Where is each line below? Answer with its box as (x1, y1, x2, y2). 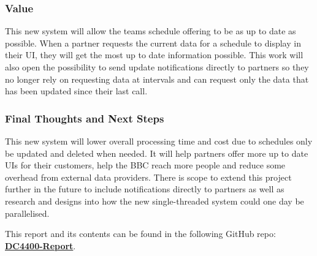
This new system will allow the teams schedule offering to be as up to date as (5, 24, 296, 37)
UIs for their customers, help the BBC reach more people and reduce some (5, 159, 286, 171)
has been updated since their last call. (5, 85, 148, 97)
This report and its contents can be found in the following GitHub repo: (5, 227, 276, 240)
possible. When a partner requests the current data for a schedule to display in (5, 36, 301, 49)
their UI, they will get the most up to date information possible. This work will (5, 48, 304, 61)
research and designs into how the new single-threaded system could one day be (5, 194, 304, 207)
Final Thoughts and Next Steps (5, 110, 164, 126)
